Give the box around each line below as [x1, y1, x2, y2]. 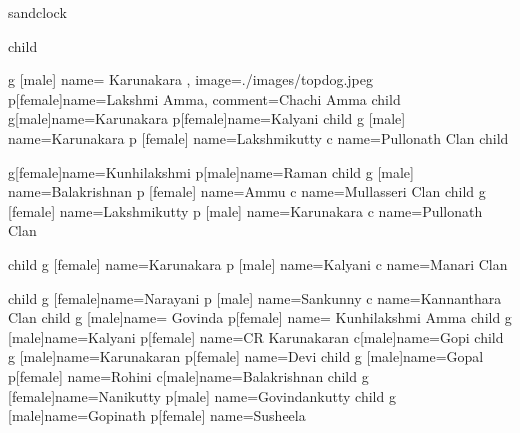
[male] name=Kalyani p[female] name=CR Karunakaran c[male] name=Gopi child [8, 326, 504, 347]
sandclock [8, 2, 67, 22]
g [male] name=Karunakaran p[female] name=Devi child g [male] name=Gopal [8, 346, 484, 367]
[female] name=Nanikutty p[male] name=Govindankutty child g [8, 385, 396, 406]
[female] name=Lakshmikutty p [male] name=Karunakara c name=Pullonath [8, 200, 483, 221]
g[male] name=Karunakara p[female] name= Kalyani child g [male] [8, 108, 406, 129]
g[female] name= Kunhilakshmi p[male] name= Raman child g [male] [8, 161, 414, 182]
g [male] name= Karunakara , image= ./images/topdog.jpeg [8, 69, 373, 90]
